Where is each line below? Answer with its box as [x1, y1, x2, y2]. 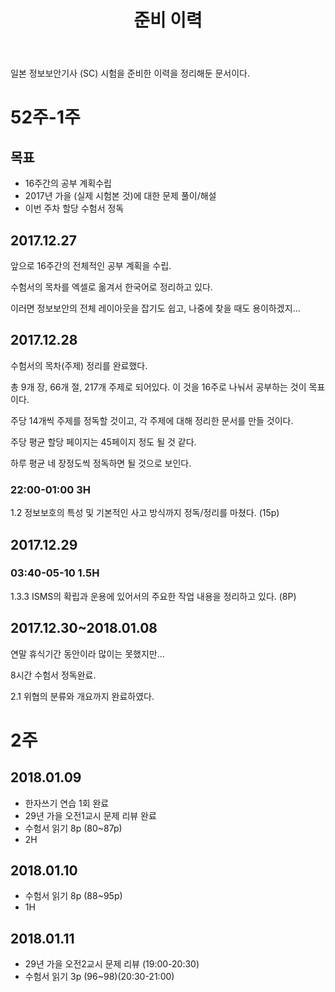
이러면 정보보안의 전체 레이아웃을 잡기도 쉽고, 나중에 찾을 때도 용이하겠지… [10, 302, 301, 314]
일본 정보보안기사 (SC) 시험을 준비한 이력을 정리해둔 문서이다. [10, 67, 251, 80]
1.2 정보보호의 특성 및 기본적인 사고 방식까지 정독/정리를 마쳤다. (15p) [10, 507, 280, 519]
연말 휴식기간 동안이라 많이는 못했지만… [10, 647, 165, 660]
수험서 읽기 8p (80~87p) [24, 822, 123, 834]
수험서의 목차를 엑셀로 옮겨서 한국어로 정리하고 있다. [10, 281, 213, 293]
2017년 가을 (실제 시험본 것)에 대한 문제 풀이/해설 [24, 190, 217, 202]
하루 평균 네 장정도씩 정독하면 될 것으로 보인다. [10, 457, 192, 469]
